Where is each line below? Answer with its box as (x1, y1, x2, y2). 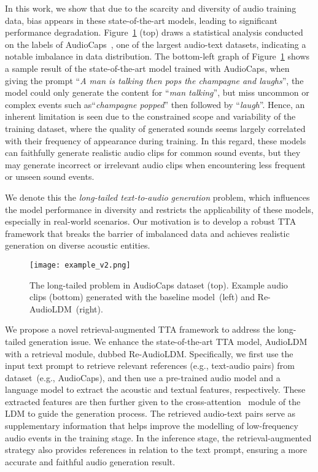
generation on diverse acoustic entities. (5, 239, 150, 252)
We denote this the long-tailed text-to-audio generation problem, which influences (5, 190, 310, 203)
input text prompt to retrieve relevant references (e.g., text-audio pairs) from (5, 359, 295, 372)
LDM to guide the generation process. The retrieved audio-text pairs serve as (5, 407, 296, 420)
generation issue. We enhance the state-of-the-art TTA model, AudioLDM (28, 335, 308, 347)
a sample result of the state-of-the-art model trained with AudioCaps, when (5, 61, 290, 74)
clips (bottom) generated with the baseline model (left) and (29, 290, 255, 303)
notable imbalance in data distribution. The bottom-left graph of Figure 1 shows (5, 50, 310, 63)
